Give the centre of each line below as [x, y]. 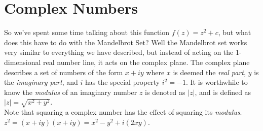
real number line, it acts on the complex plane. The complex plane [146, 62]
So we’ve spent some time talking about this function [87, 32]
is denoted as [165, 92]
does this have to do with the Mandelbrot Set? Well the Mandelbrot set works [126, 42]
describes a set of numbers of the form [64, 72]
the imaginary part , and [41, 82]
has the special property [122, 82]
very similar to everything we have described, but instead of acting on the [119, 52]
